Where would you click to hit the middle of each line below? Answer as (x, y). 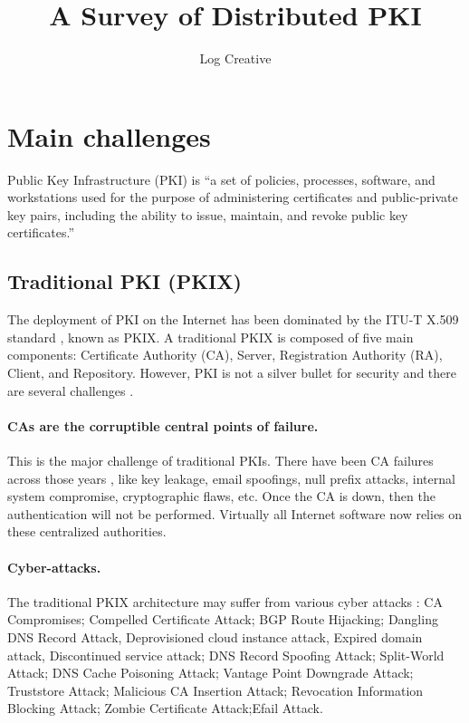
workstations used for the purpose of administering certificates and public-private (233, 197)
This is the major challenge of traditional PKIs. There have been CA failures (220, 460)
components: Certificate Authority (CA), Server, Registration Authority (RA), (225, 355)
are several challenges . (71, 390)
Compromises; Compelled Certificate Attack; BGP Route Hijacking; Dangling (223, 619)
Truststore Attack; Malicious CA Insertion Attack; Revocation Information (215, 690)
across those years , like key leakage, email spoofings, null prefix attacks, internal (231, 478)
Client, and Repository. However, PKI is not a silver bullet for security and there (232, 373)
